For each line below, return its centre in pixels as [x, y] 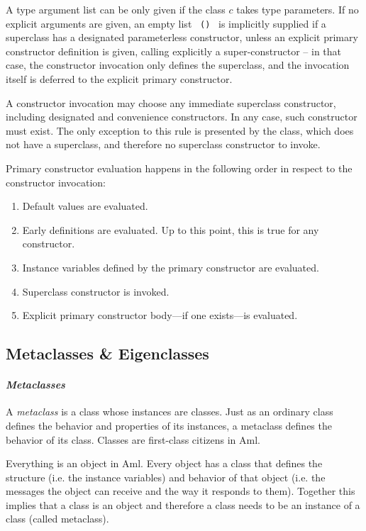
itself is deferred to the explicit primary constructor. [119, 79]
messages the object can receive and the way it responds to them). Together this [181, 491]
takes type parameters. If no [298, 9]
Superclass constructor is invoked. [96, 291]
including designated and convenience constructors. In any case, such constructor [182, 117]
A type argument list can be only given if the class [116, 9]
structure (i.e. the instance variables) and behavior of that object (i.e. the [166, 477]
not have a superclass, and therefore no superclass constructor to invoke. [163, 144]
